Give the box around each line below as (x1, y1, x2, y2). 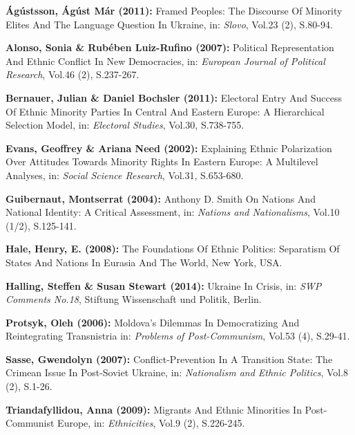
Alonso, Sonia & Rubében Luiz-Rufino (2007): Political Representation (6, 40, 334, 55)
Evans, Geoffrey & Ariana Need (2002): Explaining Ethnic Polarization (6, 140, 332, 155)
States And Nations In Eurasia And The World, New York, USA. (6, 254, 282, 269)
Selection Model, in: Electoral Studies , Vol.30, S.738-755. (6, 118, 244, 132)
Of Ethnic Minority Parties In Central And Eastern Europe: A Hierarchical (6, 104, 325, 118)
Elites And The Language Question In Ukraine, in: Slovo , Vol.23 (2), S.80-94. (6, 17, 333, 31)
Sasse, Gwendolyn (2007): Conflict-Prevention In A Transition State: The (6, 351, 333, 366)
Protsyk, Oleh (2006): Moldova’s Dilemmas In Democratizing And (6, 315, 300, 329)
